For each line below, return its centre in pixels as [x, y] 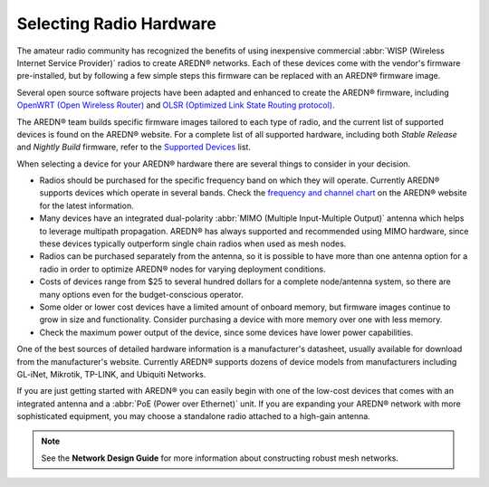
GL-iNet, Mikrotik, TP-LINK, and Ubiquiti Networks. [111, 374]
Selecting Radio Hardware [116, 24]
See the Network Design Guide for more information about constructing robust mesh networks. [220, 458]
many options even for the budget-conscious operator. [142, 294]
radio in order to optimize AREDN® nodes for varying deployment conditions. [182, 269]
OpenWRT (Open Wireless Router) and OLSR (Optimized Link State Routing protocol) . [176, 105]
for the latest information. [87, 205]
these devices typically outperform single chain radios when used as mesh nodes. [193, 243]
